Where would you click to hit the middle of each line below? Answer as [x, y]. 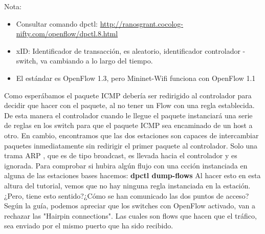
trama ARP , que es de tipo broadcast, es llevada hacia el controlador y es [121, 155]
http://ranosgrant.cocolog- [141, 23]
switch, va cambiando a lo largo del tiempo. [84, 61]
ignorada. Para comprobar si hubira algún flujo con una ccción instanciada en [126, 165]
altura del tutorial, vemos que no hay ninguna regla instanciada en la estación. [127, 185]
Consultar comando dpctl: [57, 23]
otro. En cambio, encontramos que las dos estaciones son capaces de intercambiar [131, 135]
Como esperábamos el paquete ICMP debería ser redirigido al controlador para [128, 95]
